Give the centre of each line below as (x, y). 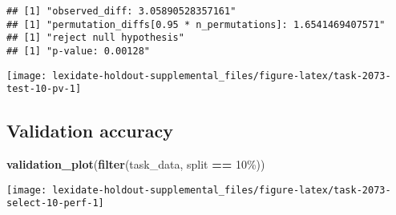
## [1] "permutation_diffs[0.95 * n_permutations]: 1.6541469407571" (196, 24)
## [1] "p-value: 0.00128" (78, 51)
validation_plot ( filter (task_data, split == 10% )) (136, 164)
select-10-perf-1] (55, 203)
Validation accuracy (90, 131)
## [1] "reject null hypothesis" (95, 38)
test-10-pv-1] (44, 89)
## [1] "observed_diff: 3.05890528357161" (121, 11)
